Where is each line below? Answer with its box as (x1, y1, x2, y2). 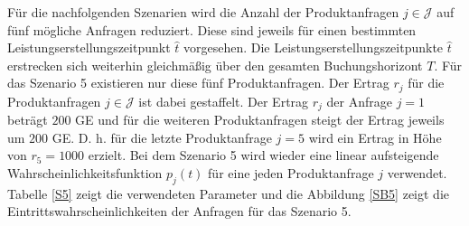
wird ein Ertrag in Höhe (308, 127, 442, 146)
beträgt (7, 110, 48, 129)
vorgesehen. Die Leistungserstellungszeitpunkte (183, 38, 444, 57)
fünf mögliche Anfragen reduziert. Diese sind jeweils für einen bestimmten (7, 20, 417, 39)
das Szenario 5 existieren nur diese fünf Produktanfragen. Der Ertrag (7, 73, 389, 92)
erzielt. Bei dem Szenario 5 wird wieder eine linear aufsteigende (88, 146, 439, 165)
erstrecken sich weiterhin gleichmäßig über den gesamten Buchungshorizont (7, 55, 423, 74)
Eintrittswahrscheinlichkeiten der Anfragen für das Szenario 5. (7, 202, 352, 221)
